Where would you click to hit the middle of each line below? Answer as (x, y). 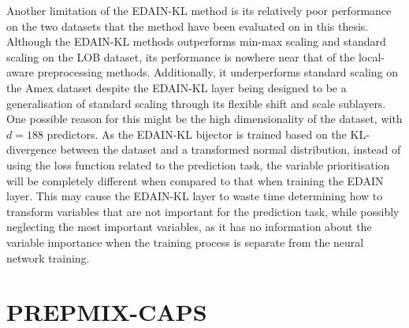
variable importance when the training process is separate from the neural (185, 242)
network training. (48, 257)
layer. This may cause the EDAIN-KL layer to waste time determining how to (195, 196)
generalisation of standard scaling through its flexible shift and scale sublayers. (196, 103)
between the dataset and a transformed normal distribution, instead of (231, 149)
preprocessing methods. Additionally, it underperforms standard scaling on (218, 72)
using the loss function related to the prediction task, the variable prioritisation (198, 164)
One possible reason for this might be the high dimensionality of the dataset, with (204, 119)
